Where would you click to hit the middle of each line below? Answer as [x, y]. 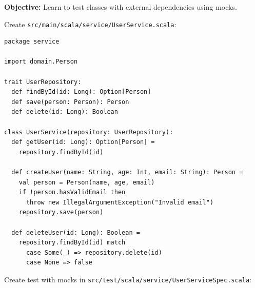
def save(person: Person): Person [70, 102]
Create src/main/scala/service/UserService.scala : [90, 24]
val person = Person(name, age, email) [87, 182]
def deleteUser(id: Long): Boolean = [76, 232]
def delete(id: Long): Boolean [65, 112]
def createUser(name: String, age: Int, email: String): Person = [127, 172]
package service [32, 42]
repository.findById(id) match [72, 243]
